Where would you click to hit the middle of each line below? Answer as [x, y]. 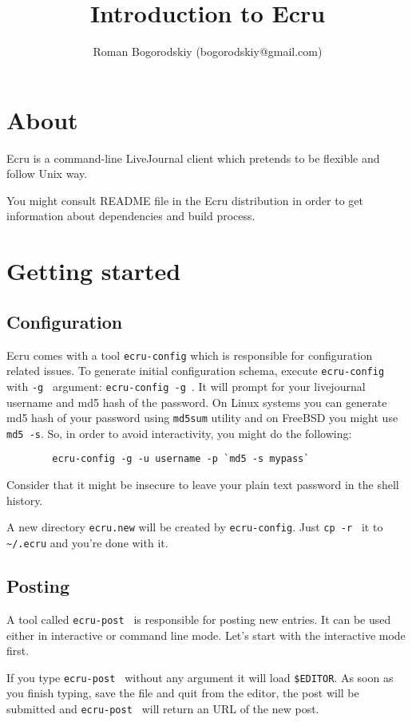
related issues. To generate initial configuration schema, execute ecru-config [196, 371]
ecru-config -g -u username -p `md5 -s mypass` [181, 459]
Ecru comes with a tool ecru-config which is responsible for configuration [190, 355]
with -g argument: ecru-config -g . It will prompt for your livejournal [186, 386]
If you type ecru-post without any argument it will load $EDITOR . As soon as [200, 677]
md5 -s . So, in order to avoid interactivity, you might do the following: [179, 433]
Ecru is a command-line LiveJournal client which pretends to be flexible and [193, 158]
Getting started [94, 271]
